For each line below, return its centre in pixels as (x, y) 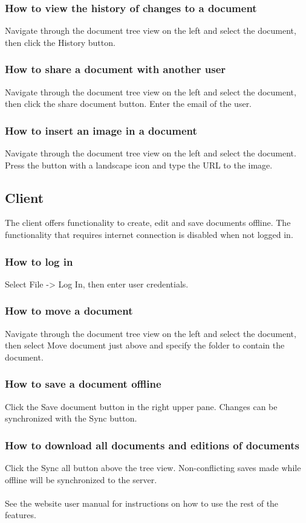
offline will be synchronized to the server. (81, 479)
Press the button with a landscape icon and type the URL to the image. (139, 165)
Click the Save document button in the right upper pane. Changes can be (141, 406)
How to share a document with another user (116, 69)
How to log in (39, 261)
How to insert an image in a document (101, 130)
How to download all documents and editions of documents (152, 445)
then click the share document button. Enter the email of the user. (129, 104)
